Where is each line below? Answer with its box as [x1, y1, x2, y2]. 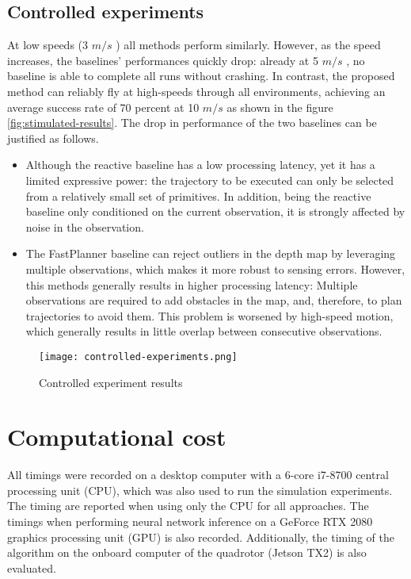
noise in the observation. [25, 218, 144, 235]
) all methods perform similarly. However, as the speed [116, 36, 381, 53]
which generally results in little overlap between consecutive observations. [25, 323, 382, 339]
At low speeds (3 [7, 36, 89, 53]
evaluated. [7, 559, 56, 576]
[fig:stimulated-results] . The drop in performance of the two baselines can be [7, 114, 377, 131]
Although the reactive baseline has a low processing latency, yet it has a [25, 156, 375, 173]
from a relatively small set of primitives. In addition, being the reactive [25, 187, 371, 204]
